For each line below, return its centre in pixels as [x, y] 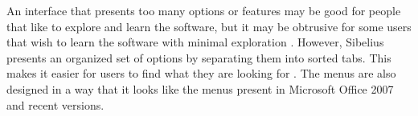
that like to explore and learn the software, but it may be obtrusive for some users [209, 26]
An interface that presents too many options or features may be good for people [204, 10]
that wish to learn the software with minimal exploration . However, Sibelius [195, 42]
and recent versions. [55, 104]
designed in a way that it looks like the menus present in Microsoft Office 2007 [200, 88]
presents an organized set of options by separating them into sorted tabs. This [199, 57]
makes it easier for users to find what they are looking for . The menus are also [201, 73]
